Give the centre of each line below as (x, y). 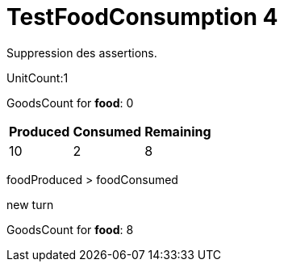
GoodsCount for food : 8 (70, 229)
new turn (30, 204)
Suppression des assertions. (82, 52)
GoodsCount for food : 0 (70, 103)
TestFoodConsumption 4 (142, 17)
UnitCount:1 (38, 77)
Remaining (178, 131)
